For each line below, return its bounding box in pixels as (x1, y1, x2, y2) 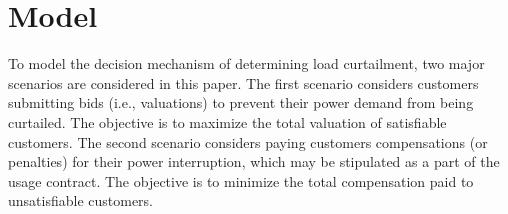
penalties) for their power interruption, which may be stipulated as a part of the (8, 151, 500, 172)
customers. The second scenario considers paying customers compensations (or (8, 131, 488, 152)
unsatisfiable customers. (8, 190, 154, 211)
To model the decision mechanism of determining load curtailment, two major (8, 53, 485, 74)
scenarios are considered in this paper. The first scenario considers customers (8, 72, 479, 93)
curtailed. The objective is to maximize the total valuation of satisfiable (8, 111, 447, 132)
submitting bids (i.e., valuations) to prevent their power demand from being (8, 92, 474, 113)
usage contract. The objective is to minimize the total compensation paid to (8, 170, 474, 191)
